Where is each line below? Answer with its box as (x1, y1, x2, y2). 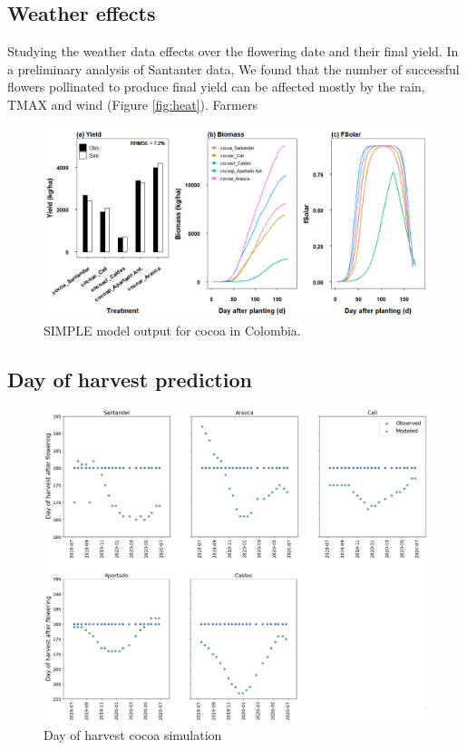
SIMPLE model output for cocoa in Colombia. (44, 320, 301, 339)
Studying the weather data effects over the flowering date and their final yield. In (7, 42, 459, 61)
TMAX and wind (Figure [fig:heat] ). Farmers (7, 94, 258, 113)
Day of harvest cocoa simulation (44, 725, 222, 744)
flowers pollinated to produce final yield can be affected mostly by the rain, (7, 77, 425, 96)
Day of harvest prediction (7, 365, 252, 393)
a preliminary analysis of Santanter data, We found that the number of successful (7, 59, 460, 78)
